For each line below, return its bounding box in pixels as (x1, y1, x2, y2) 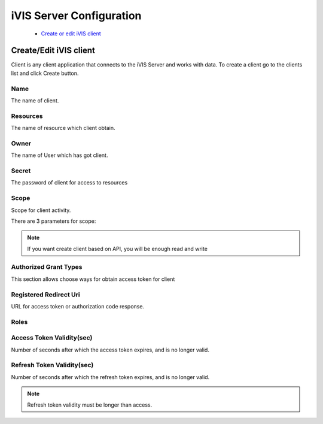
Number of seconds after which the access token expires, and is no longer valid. (11, 346, 209, 353)
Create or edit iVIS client (41, 30, 101, 37)
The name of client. (11, 96, 59, 104)
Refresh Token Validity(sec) (11, 361, 94, 370)
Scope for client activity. (11, 207, 71, 214)
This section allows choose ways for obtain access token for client (11, 275, 175, 283)
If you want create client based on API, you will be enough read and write (27, 245, 208, 252)
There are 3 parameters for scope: (11, 217, 96, 225)
